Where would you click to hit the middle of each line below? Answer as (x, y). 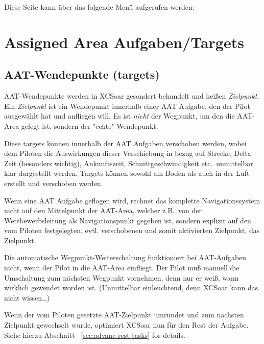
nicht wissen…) (27, 297)
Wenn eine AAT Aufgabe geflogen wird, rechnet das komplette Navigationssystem (132, 200)
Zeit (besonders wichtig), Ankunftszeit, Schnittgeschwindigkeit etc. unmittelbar (129, 163)
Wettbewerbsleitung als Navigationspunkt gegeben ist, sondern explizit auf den (128, 220)
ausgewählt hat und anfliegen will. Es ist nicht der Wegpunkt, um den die (119, 116)
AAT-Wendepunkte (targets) (82, 74)
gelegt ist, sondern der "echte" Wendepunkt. (90, 125)
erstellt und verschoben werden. (54, 183)
